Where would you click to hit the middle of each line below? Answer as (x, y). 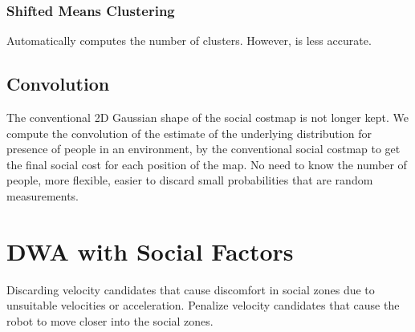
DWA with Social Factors (150, 251)
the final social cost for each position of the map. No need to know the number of (207, 164)
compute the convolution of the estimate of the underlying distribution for (189, 133)
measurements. (43, 195)
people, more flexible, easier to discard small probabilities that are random (190, 180)
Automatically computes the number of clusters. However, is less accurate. (189, 40)
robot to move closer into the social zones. (110, 320)
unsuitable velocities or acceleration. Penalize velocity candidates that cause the (203, 305)
